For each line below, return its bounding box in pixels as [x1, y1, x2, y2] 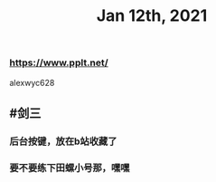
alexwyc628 [9, 77, 55, 88]
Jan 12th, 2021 [96, 5, 208, 26]
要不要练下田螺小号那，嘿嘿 [9, 161, 130, 174]
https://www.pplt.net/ [9, 56, 108, 69]
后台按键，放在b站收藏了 [9, 135, 117, 148]
